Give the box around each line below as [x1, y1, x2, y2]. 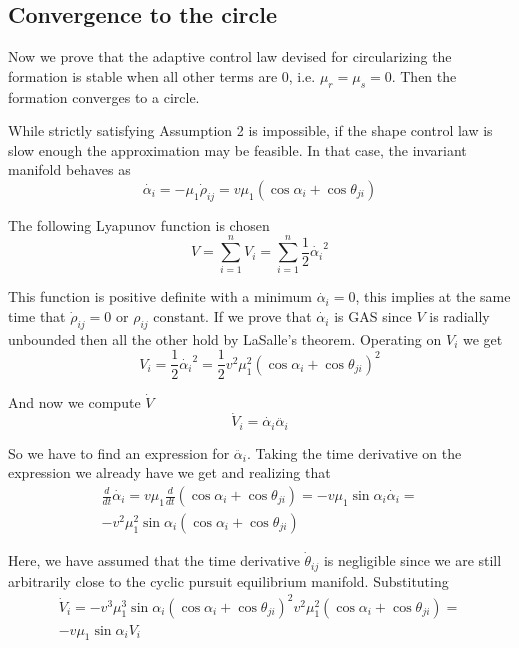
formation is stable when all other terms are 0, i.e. [8, 65, 316, 86]
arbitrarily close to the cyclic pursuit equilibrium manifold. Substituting [8, 570, 449, 591]
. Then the [391, 65, 457, 86]
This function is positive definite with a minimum [8, 286, 312, 307]
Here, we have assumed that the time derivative [8, 550, 300, 571]
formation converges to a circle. [8, 86, 200, 107]
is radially [429, 306, 490, 327]
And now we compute [8, 391, 141, 412]
